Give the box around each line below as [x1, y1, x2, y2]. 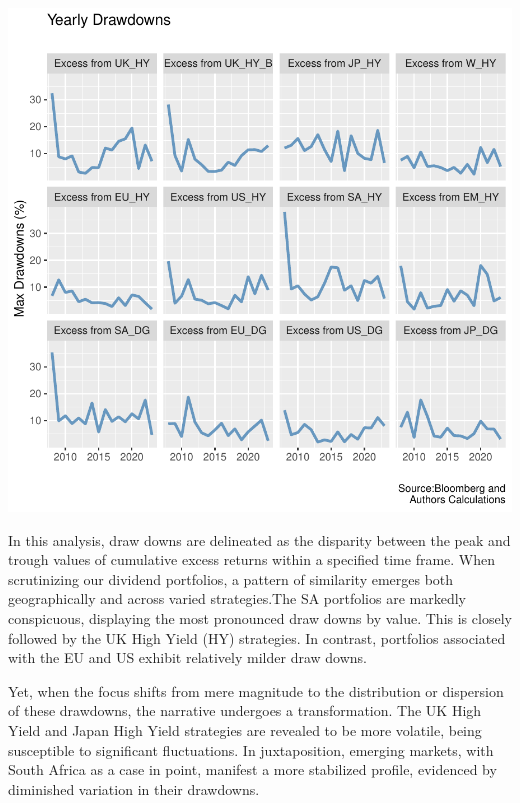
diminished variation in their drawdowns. [8, 778, 260, 799]
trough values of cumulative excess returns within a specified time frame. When [8, 549, 496, 570]
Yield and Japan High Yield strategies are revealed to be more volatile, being [8, 719, 482, 740]
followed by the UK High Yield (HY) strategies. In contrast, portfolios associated [8, 627, 506, 648]
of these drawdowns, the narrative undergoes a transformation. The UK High [8, 700, 482, 721]
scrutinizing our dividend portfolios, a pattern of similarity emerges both [8, 568, 454, 589]
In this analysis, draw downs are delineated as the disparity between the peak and [8, 529, 511, 550]
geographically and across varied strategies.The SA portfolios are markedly [8, 588, 466, 609]
